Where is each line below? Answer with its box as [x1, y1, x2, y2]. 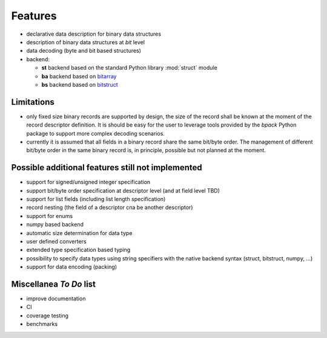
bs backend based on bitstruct [41, 81, 118, 88]
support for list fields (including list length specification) [26, 196, 166, 203]
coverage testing [26, 312, 69, 319]
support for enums [26, 212, 73, 219]
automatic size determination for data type [26, 229, 133, 236]
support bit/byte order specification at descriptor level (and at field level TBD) [26, 187, 220, 194]
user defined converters [26, 238, 87, 245]
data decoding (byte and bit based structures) [26, 47, 142, 55]
